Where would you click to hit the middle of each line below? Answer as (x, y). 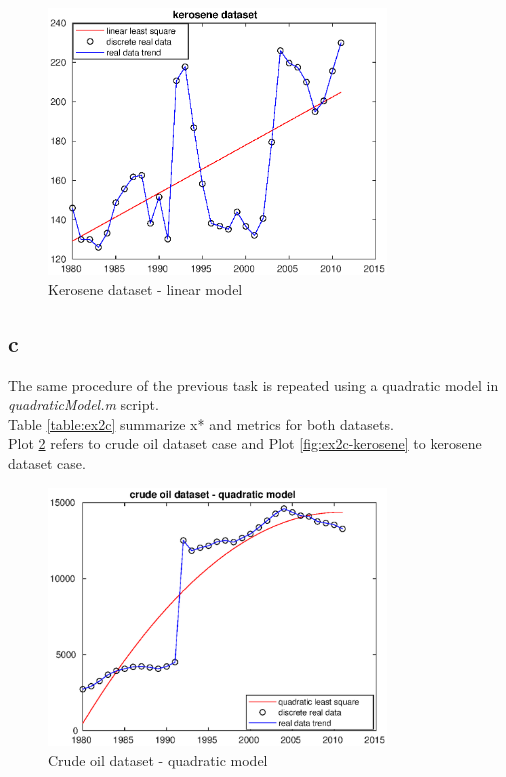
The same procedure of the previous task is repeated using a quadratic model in (253, 384)
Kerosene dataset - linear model (145, 288)
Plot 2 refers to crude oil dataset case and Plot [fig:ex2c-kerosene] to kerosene (245, 443)
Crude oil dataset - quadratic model (158, 759)
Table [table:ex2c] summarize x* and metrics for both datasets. (201, 423)
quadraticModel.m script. (83, 404)
